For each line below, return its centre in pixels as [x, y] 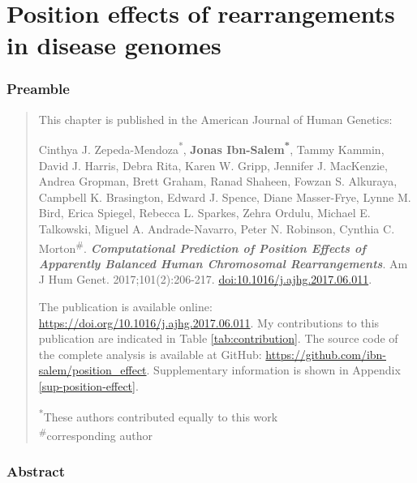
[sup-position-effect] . [88, 386]
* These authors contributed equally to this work [158, 415]
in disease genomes [114, 45]
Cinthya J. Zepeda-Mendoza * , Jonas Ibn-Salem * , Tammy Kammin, [211, 148]
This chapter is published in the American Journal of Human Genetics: [215, 119]
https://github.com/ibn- [326, 354]
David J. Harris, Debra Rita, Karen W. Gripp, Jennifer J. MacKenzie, [213, 165]
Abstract [36, 471]
